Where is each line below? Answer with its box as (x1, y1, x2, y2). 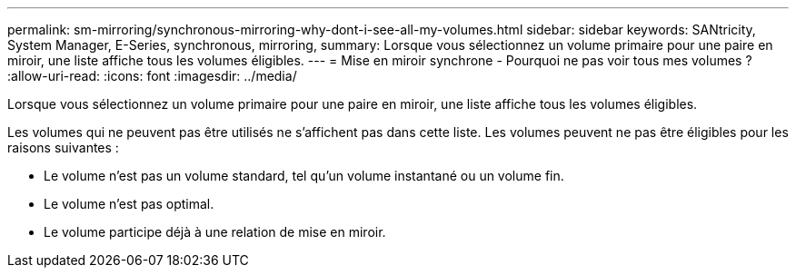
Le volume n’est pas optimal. (44, 196, 214, 211)
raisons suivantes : (7, 140, 119, 155)
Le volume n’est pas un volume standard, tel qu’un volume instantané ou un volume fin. (44, 168, 564, 183)
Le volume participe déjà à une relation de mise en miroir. (44, 224, 386, 240)
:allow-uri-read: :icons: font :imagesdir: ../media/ (7, 68, 297, 83)
